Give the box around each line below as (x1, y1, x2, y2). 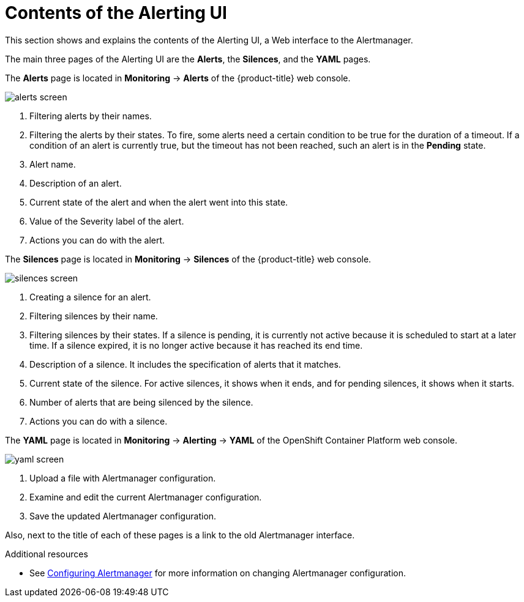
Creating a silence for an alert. (29, 291, 151, 302)
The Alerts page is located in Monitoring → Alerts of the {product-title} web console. (5, 72, 351, 83)
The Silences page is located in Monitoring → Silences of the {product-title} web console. (5, 253, 372, 264)
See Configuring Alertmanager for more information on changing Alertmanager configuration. (29, 567, 406, 578)
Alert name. (29, 158, 76, 169)
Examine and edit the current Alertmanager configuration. (29, 491, 262, 502)
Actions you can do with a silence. (29, 415, 168, 426)
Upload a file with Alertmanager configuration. (29, 472, 216, 483)
